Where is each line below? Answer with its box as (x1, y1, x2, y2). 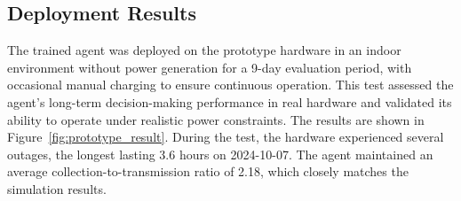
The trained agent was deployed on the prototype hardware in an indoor (7, 41, 401, 59)
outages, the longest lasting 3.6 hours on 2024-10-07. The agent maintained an (7, 144, 433, 163)
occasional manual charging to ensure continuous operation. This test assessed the (7, 75, 454, 94)
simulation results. (7, 179, 107, 197)
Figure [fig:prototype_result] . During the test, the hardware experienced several (7, 128, 444, 146)
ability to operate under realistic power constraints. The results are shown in (7, 110, 425, 128)
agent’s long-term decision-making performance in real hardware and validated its (7, 92, 452, 111)
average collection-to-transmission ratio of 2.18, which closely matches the (7, 162, 409, 181)
